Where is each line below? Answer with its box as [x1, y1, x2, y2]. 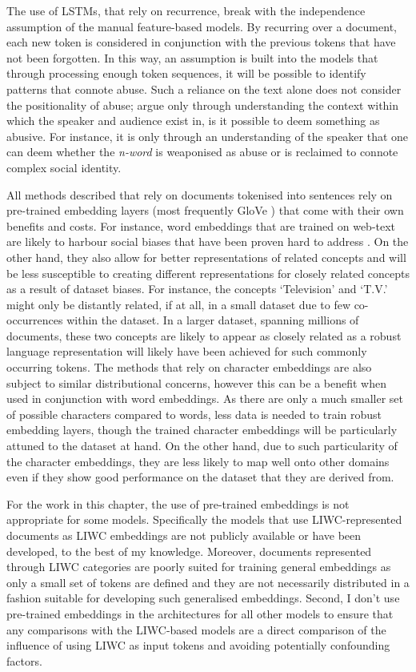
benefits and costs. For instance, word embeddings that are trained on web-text [6, 217, 396, 234]
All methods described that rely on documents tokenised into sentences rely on [6, 186, 393, 203]
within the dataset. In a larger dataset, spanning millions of [66, 312, 359, 328]
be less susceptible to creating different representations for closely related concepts [6, 264, 410, 281]
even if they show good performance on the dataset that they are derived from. [6, 469, 394, 485]
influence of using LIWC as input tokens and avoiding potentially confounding [6, 637, 390, 654]
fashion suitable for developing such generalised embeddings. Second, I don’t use [6, 590, 400, 606]
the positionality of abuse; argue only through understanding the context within [6, 96, 399, 113]
